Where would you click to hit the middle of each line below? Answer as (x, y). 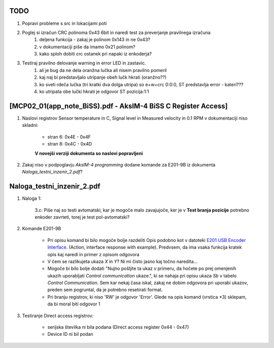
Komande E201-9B (42, 229)
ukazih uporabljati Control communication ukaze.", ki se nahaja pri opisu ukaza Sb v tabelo (142, 275)
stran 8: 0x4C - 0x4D (70, 144)
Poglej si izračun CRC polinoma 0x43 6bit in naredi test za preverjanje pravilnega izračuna (116, 32)
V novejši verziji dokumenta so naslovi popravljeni (89, 153)
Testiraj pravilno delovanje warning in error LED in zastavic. (84, 63)
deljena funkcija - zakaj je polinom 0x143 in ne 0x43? (95, 40)
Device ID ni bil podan (70, 334)
